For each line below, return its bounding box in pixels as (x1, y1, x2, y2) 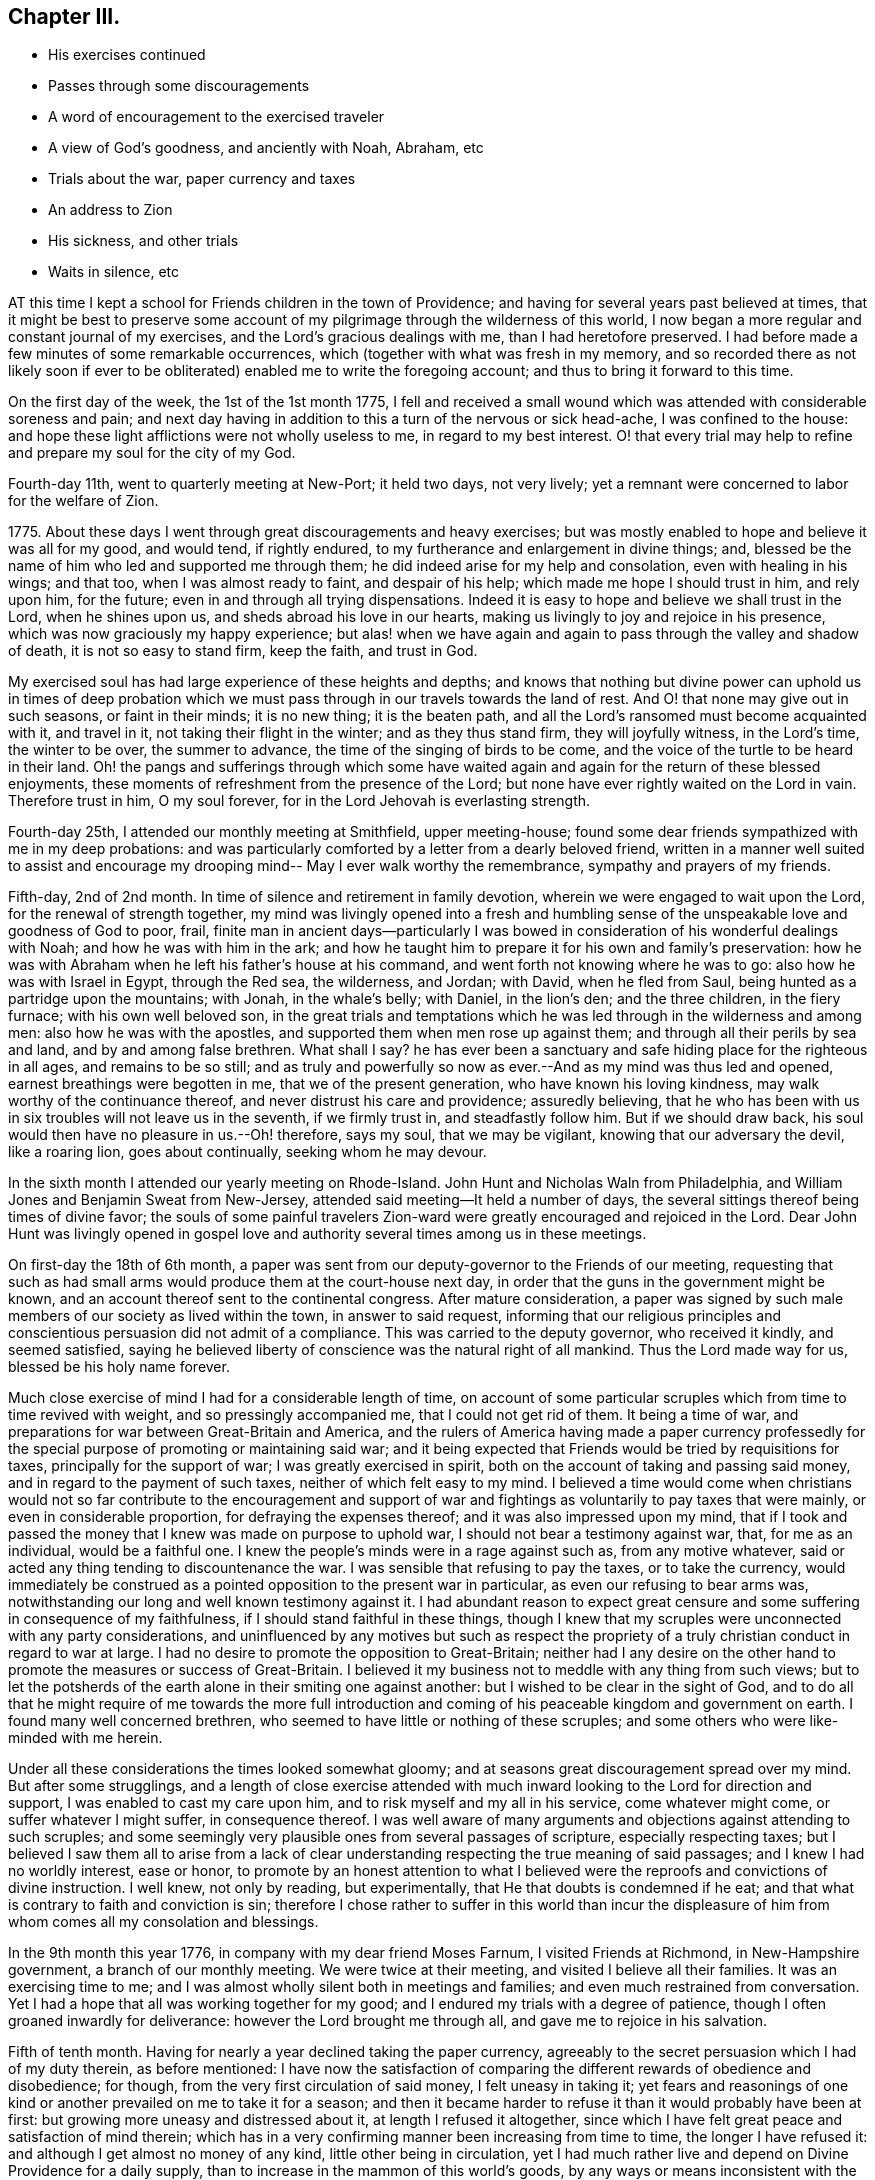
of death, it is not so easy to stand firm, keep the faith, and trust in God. (8, 642, 478, 660)
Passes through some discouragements (48, 77, 310, 95)
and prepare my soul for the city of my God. (8, 444, 296, 462)
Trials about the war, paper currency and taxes (48, 170, 356, 188)
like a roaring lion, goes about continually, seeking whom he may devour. (8, 1143, 487, 1161)
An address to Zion (48, 201, 173, 219)
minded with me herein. (8, 1729, 163, 1747)
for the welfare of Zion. (8, 492, 159, 510)
